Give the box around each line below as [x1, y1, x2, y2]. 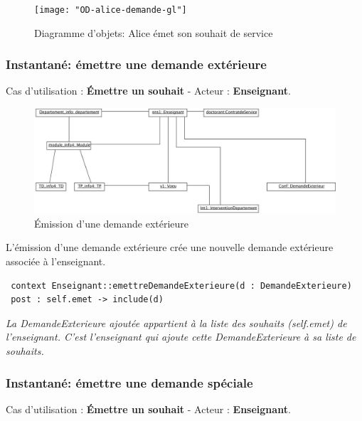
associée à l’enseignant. [6, 254, 106, 269]
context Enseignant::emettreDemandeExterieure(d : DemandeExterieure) [11, 280, 352, 291]
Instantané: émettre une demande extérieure [6, 55, 267, 73]
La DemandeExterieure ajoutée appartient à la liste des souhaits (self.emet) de [6, 315, 347, 330]
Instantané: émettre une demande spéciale [6, 373, 253, 391]
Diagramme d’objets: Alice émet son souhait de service [34, 25, 273, 40]
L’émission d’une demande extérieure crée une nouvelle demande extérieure [6, 240, 334, 255]
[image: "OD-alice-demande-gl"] [34, 5, 187, 15]
